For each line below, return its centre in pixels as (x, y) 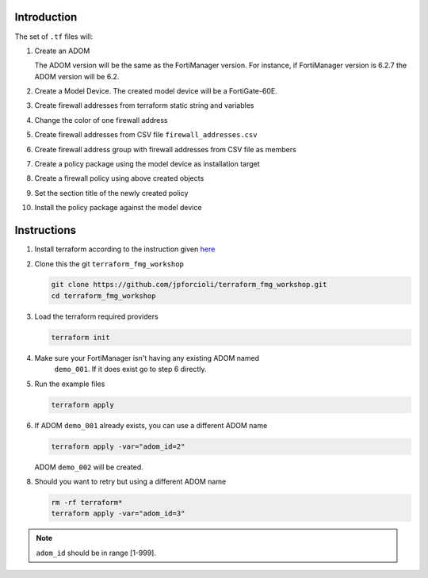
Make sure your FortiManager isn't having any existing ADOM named (147, 358)
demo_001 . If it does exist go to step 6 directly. (130, 369)
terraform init (80, 337)
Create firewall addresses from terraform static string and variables (144, 105)
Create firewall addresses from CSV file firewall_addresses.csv (146, 135)
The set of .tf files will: (54, 36)
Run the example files (70, 384)
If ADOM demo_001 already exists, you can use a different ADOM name (151, 425)
